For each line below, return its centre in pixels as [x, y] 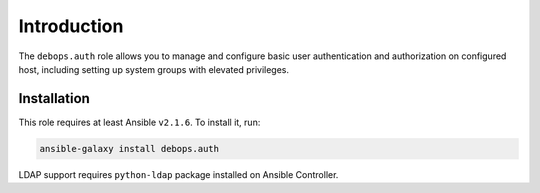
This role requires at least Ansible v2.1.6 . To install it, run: [139, 122]
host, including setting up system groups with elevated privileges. [154, 69]
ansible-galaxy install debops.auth [129, 148]
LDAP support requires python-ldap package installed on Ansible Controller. [178, 174]
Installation [54, 98]
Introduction [71, 26]
